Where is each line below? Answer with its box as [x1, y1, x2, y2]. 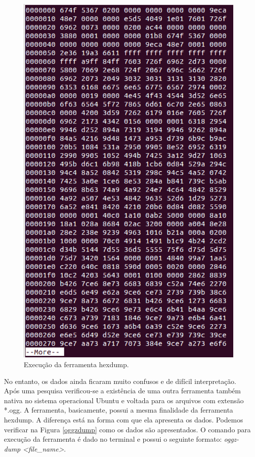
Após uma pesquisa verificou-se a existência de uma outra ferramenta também [4, 385, 241, 396]
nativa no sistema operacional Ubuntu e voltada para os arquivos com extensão [4, 395, 244, 405]
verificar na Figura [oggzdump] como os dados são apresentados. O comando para [4, 424, 251, 434]
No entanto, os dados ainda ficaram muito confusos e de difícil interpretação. [4, 376, 236, 386]
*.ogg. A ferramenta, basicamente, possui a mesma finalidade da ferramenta [4, 405, 233, 415]
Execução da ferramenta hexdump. [24, 359, 129, 370]
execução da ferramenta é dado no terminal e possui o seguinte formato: [4, 434, 222, 444]
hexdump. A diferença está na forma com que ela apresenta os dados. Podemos [4, 415, 243, 425]
